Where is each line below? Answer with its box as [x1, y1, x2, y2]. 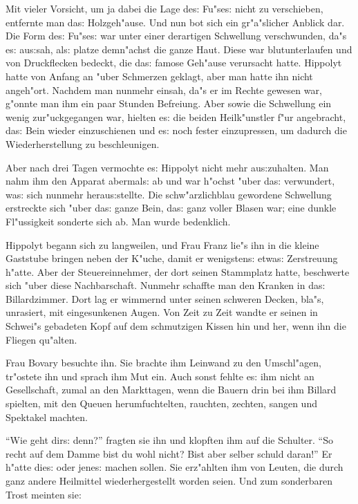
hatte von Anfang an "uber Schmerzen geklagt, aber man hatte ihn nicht [6, 68, 313, 83]
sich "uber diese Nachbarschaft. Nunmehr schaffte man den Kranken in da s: [6, 278, 326, 292]
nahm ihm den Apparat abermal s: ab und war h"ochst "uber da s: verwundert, [6, 174, 335, 188]
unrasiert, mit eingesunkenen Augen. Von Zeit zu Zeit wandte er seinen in [6, 305, 318, 319]
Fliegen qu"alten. [6, 332, 77, 346]
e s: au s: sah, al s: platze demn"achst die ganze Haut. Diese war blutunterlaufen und [6, 41, 352, 56]
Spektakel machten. [6, 409, 88, 424]
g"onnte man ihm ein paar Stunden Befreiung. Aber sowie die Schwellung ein [6, 96, 332, 111]
